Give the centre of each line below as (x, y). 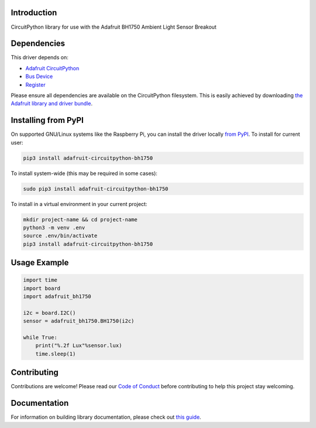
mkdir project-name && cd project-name (80, 219)
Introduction (34, 13)
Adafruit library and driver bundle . (52, 104)
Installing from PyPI (47, 120)
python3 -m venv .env (54, 227)
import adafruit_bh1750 (57, 297)
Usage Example (40, 263)
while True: (40, 338)
